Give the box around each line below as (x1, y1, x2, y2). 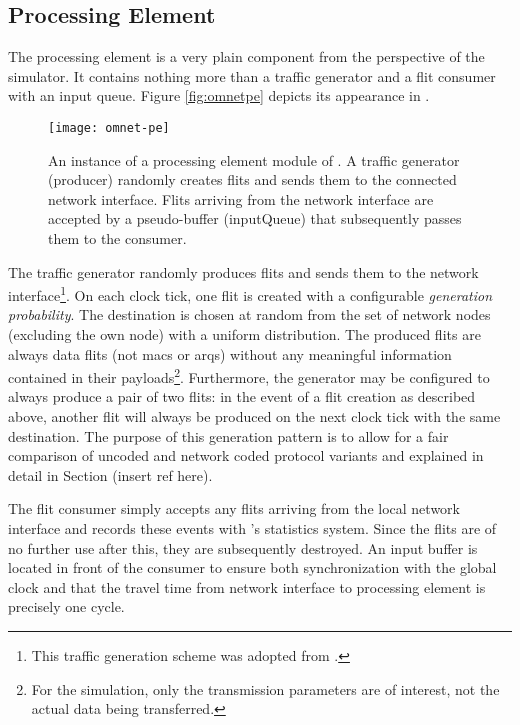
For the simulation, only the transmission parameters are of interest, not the (31, 678, 500, 699)
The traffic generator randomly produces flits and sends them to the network (8, 261, 479, 282)
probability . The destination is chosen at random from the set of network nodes (8, 304, 491, 325)
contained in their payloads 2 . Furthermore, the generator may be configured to (8, 364, 490, 387)
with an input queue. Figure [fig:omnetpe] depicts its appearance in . (8, 85, 430, 106)
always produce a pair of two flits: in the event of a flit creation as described (8, 386, 476, 407)
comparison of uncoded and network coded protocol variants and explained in (8, 445, 484, 466)
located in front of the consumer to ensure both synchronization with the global (8, 557, 497, 578)
